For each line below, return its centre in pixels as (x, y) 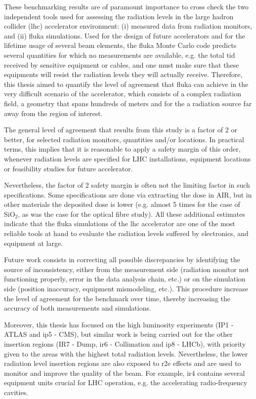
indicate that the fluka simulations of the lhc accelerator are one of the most (120, 223)
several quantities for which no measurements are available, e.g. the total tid (120, 55)
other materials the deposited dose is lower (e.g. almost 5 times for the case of (122, 204)
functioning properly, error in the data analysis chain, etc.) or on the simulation (125, 279)
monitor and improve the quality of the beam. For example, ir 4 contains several (125, 373)
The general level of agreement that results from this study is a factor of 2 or (121, 130)
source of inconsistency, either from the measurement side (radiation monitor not (127, 269)
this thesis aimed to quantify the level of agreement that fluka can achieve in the (126, 84)
